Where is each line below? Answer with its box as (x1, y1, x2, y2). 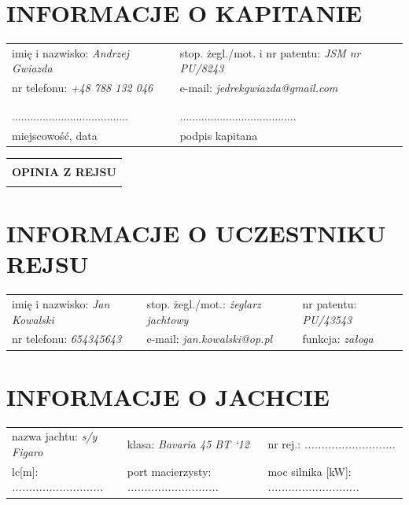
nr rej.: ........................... (267, 436, 396, 452)
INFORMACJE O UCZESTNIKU (6, 217, 386, 249)
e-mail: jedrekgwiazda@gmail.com (179, 79, 338, 96)
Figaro (12, 444, 43, 459)
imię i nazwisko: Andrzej (12, 44, 130, 61)
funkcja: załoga (302, 330, 374, 347)
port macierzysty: (127, 463, 212, 479)
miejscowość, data (12, 127, 98, 143)
